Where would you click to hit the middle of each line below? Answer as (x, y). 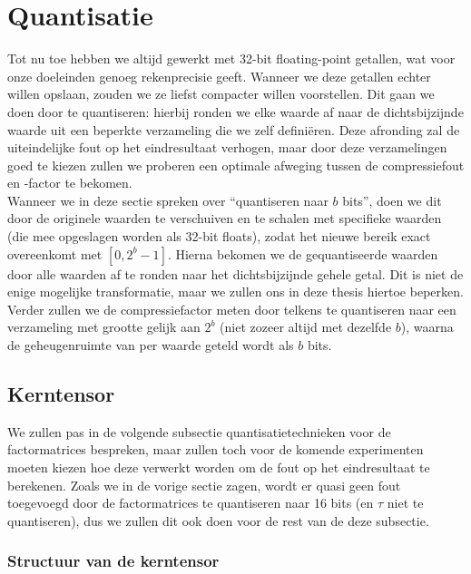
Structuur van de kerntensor (113, 561)
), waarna (427, 327)
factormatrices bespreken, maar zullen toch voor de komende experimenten (216, 449)
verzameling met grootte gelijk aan (104, 327)
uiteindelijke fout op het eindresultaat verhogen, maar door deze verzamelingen (227, 147)
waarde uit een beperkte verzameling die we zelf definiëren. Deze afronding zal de (234, 129)
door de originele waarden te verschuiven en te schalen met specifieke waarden (225, 218)
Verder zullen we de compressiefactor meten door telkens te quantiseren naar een (232, 309)
